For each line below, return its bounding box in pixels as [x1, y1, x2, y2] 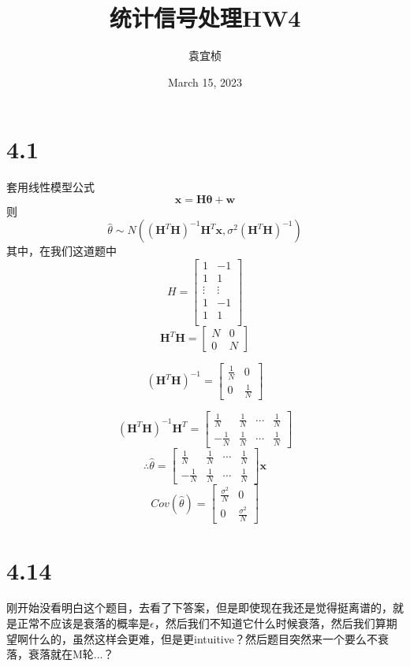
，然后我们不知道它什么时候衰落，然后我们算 [154, 615, 386, 632]
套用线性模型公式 [6, 179, 95, 195]
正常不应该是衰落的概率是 [17, 615, 150, 632]
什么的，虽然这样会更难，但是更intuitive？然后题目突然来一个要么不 [28, 630, 378, 647]
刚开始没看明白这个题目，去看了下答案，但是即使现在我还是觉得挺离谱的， [6, 599, 393, 616]
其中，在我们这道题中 [6, 243, 117, 259]
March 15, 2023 [167, 73, 243, 90]
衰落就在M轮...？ [28, 646, 114, 662]
